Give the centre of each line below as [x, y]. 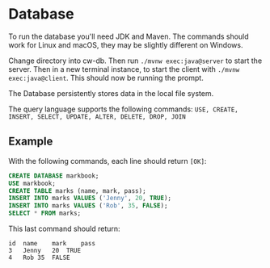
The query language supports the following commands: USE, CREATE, [123, 109]
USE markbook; [32, 183]
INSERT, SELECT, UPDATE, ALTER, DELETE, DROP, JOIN [97, 117]
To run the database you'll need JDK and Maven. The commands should [129, 36]
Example [31, 142]
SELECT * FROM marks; [45, 214]
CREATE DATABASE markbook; [54, 176]
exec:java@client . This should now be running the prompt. [106, 77]
